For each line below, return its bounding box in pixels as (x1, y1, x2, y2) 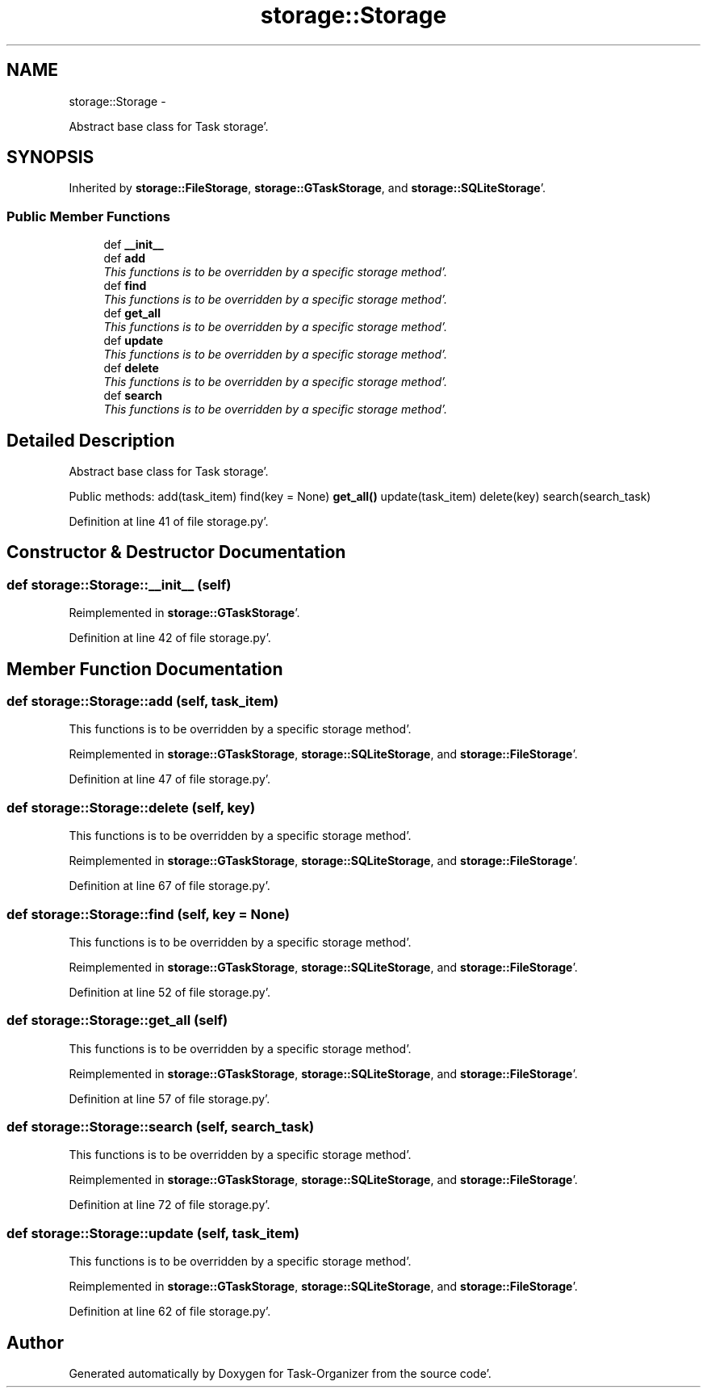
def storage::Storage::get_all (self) (6, 1012, 228, 1029)
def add (103, 251, 146, 266)
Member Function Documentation (6, 658, 283, 679)
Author (6, 1332, 64, 1353)
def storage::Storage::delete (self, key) (6, 799, 256, 816)
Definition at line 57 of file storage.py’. (69, 1091, 270, 1106)
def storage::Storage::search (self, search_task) (6, 1119, 315, 1136)
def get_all (103, 306, 161, 321)
